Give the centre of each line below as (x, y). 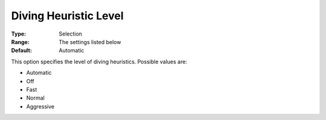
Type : (19, 34)
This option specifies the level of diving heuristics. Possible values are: (99, 62)
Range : (20, 42)
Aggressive (40, 106)
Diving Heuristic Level (67, 16)
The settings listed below (90, 42)
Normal (35, 98)
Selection (71, 34)
